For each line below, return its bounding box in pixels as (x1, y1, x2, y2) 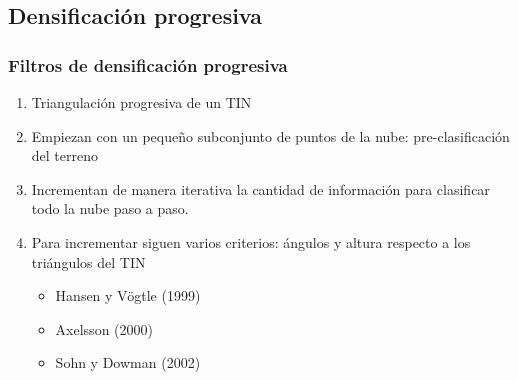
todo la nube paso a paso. (31, 198, 189, 219)
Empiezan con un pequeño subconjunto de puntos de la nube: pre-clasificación (31, 125, 510, 146)
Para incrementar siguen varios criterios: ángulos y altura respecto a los (31, 231, 471, 252)
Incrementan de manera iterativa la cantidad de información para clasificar (31, 178, 490, 199)
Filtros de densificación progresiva (8, 52, 288, 77)
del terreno (31, 145, 98, 166)
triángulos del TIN (31, 251, 146, 272)
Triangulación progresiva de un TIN (31, 92, 252, 112)
